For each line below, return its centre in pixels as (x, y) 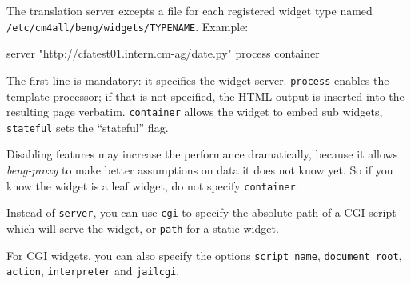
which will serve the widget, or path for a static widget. (143, 228)
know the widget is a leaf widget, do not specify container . (153, 185)
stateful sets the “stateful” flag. (88, 127)
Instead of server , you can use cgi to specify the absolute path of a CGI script (202, 212)
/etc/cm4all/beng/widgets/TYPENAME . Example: (128, 26)
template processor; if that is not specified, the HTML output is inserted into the (205, 96)
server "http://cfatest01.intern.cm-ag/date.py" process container (163, 53)
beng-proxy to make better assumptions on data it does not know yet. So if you (200, 170)
